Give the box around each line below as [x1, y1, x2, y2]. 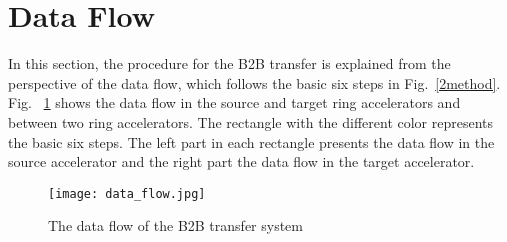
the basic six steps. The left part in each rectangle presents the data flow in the [8, 131, 495, 152]
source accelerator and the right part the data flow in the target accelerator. [8, 151, 475, 172]
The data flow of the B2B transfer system [48, 215, 303, 236]
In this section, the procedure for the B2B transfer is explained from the [8, 53, 451, 74]
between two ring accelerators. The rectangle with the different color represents [8, 111, 494, 132]
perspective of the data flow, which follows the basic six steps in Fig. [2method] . [8, 72, 501, 93]
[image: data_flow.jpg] [48, 186, 206, 201]
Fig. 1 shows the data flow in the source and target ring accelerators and [8, 92, 461, 113]
